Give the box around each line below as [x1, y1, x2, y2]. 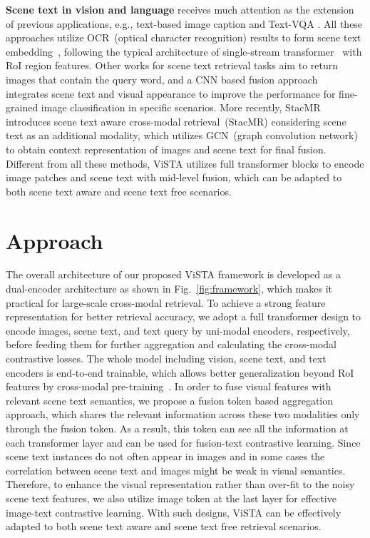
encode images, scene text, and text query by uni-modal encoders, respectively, [6, 323, 350, 337]
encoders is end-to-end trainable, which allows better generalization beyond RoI [6, 365, 354, 380]
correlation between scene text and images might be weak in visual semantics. [6, 462, 346, 477]
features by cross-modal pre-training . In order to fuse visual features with [6, 379, 332, 394]
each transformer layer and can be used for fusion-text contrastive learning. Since [6, 435, 361, 450]
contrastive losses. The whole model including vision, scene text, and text [6, 351, 327, 365]
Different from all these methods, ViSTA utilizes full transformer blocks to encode [6, 156, 364, 171]
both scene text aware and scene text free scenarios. [6, 183, 232, 198]
